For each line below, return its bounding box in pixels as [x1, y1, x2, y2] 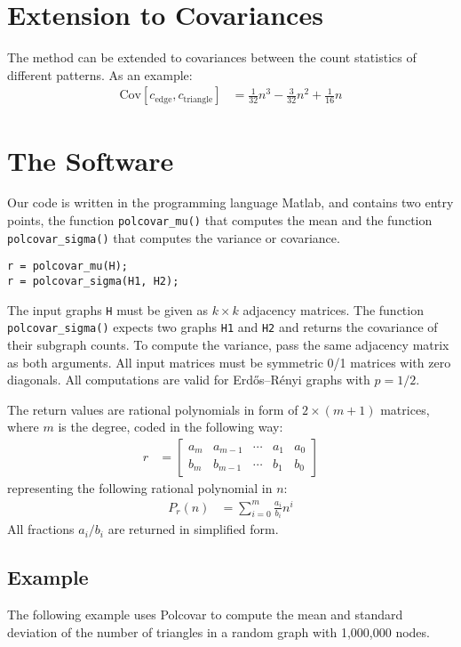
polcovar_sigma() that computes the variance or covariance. [7, 228, 340, 247]
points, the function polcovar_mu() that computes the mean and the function [7, 211, 433, 230]
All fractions [7, 520, 75, 538]
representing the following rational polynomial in [7, 479, 273, 497]
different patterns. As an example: [7, 65, 193, 84]
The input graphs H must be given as [7, 300, 208, 319]
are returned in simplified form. [107, 520, 279, 538]
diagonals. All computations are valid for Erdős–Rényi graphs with [7, 370, 370, 389]
